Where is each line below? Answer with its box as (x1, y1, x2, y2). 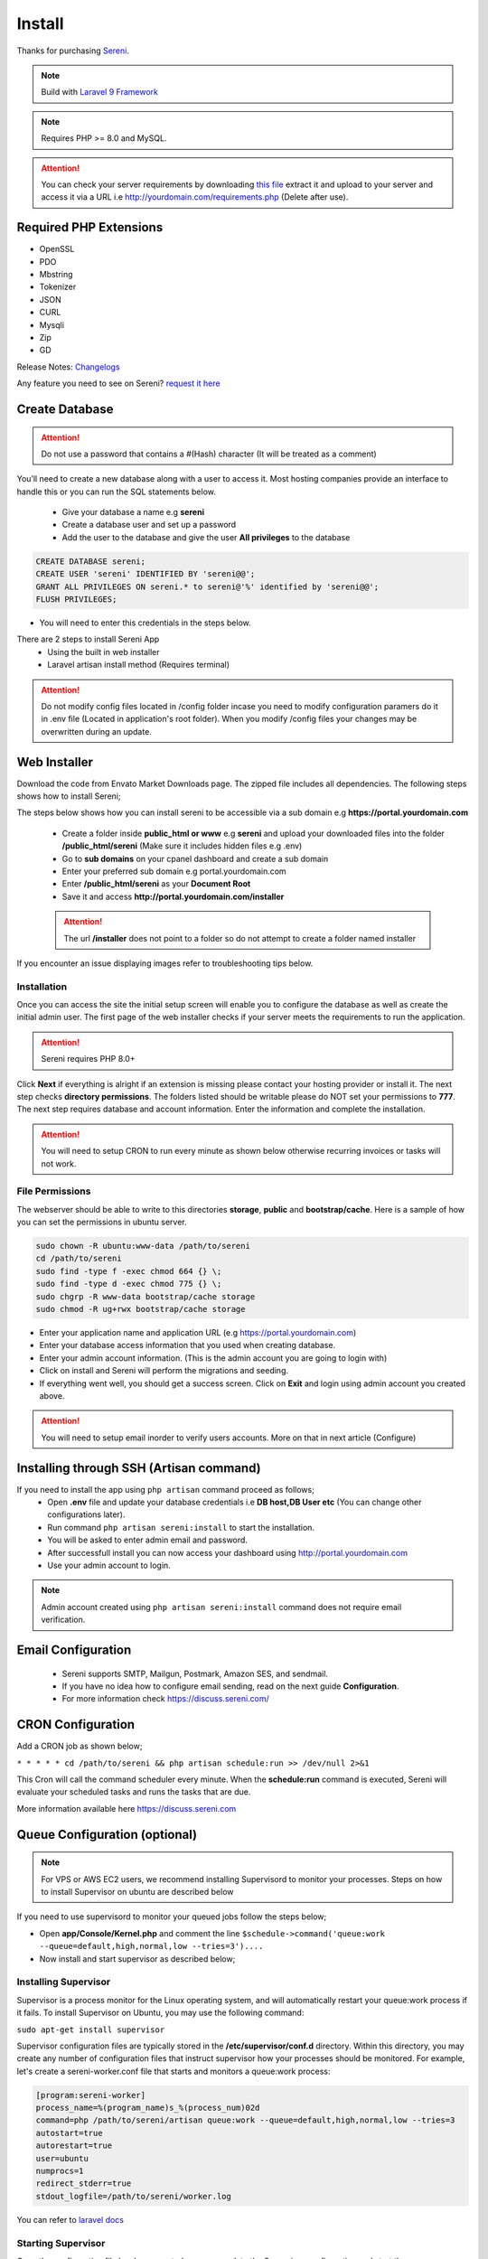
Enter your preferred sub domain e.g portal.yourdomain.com (61, 866, 286, 876)
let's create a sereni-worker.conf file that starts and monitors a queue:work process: (16, 2066, 331, 2076)
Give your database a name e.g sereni (61, 507, 205, 518)
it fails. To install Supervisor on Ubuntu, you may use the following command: (16, 2007, 305, 2019)
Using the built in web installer (47, 646, 160, 657)
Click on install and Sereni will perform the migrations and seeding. (39, 1365, 289, 1376)
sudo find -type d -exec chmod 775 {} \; (35, 1279, 222, 1289)
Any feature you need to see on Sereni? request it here (16, 378, 221, 389)
